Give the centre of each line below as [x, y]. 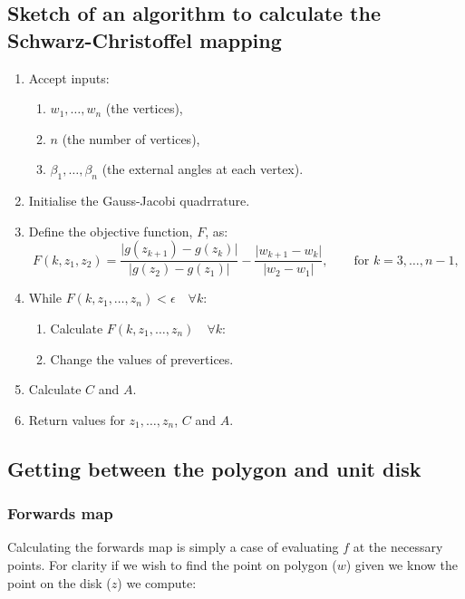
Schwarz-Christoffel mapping [145, 39]
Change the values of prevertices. [142, 358]
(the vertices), [144, 108]
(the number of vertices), [131, 138]
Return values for [77, 419]
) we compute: [157, 582]
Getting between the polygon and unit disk [214, 468]
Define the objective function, [111, 231]
